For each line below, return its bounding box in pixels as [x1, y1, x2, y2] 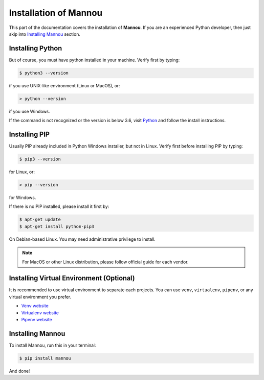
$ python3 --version [19, 70, 68, 76]
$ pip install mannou [19, 355, 71, 361]
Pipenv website [21, 317, 52, 323]
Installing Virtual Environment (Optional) [9, 274, 135, 282]
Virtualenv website [21, 309, 59, 316]
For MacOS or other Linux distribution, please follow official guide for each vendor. [22, 259, 189, 265]
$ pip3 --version [19, 156, 61, 162]
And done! [9, 368, 30, 374]
